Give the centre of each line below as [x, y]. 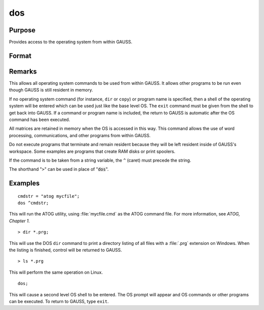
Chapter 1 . [20, 221]
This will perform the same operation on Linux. [56, 272]
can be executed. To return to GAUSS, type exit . [59, 301]
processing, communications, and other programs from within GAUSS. [80, 135]
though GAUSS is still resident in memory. [51, 90]
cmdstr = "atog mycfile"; [49, 196]
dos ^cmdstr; [33, 203]
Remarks [23, 71]
